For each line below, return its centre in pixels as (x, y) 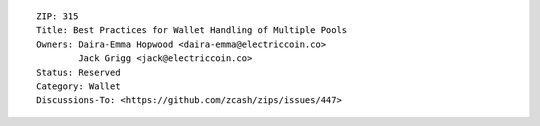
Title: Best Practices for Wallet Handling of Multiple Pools (192, 30)
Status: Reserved (78, 72)
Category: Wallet (78, 86)
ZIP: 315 (57, 16)
